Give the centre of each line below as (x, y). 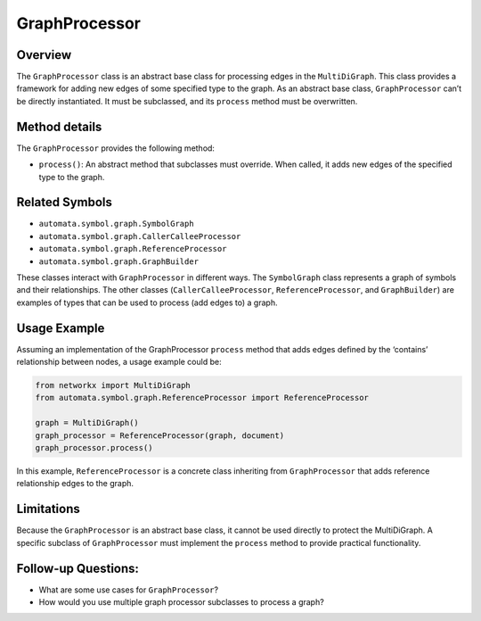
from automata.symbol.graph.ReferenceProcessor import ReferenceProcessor (202, 398)
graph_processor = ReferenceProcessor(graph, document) (160, 435)
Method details (59, 126)
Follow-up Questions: (78, 568)
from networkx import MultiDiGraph (113, 385)
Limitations (48, 509)
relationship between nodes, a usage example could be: (119, 362)
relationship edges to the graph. (75, 484)
